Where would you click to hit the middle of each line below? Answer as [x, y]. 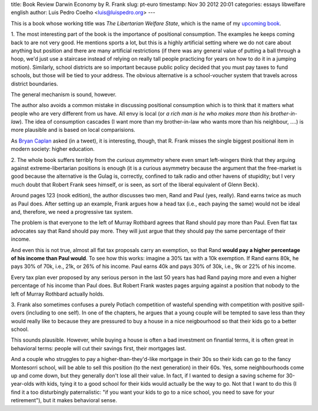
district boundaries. [34, 84]
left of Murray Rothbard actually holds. [57, 294]
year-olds [23, 384]
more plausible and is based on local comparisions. [73, 130]
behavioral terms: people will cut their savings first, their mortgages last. [99, 348]
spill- [299, 304]
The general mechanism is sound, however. [64, 94]
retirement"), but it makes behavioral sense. [64, 400]
